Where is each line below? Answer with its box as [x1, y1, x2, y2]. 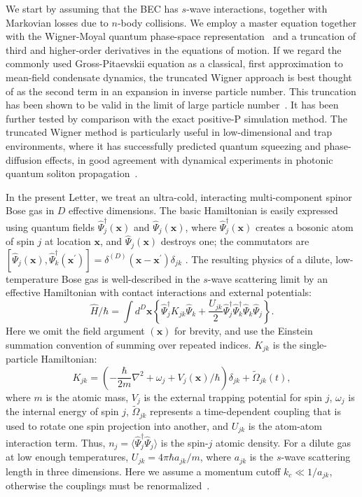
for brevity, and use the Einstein [174, 323, 313, 337]
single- [300, 337, 327, 351]
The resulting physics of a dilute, [191, 251, 333, 266]
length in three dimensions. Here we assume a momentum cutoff [6, 463, 281, 478]
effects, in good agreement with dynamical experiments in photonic [45, 152, 333, 167]
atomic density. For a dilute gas [216, 435, 351, 449]
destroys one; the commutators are [160, 234, 309, 248]
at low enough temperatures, [6, 449, 129, 464]
